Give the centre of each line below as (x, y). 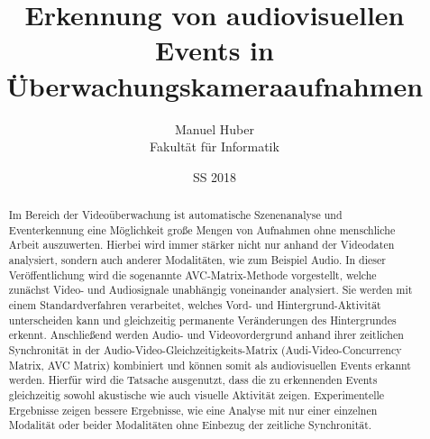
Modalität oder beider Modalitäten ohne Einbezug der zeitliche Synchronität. (190, 425)
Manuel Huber (215, 128)
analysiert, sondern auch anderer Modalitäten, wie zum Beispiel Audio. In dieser (197, 260)
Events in (215, 50)
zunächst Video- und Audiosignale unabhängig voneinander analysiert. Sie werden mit (210, 290)
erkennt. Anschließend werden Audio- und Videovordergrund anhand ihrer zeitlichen (206, 335)
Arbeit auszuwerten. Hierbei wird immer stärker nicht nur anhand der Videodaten (201, 245)
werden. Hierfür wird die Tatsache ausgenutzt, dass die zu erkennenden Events (193, 380)
